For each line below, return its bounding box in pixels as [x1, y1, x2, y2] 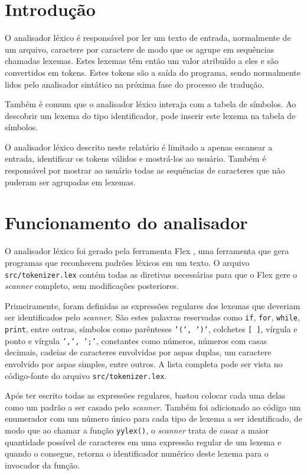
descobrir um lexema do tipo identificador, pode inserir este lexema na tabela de [5, 109, 296, 121]
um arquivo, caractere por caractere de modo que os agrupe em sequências [5, 43, 275, 55]
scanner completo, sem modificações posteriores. [5, 280, 179, 292]
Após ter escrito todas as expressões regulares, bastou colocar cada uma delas [5, 389, 286, 402]
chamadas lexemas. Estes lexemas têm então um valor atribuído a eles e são [5, 54, 279, 67]
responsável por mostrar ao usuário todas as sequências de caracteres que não [5, 164, 285, 176]
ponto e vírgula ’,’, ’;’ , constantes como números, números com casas [5, 334, 267, 346]
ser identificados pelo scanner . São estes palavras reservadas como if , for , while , [5, 311, 300, 323]
